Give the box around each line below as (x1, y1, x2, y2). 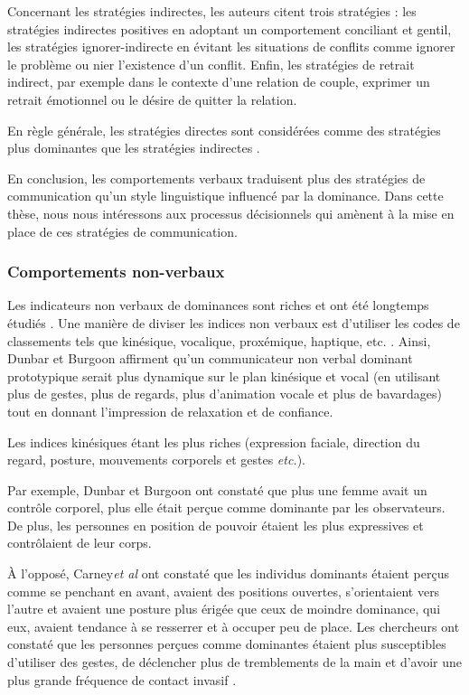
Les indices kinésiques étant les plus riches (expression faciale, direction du (7, 432, 420, 451)
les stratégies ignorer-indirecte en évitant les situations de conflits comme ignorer (7, 37, 455, 56)
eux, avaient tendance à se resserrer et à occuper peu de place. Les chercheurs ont (7, 616, 460, 635)
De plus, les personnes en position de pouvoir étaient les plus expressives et (7, 515, 424, 534)
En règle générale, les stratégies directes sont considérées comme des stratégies (7, 120, 441, 139)
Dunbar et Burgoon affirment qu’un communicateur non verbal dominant (7, 349, 413, 368)
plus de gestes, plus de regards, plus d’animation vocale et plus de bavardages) (7, 384, 442, 403)
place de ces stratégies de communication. (7, 221, 238, 240)
